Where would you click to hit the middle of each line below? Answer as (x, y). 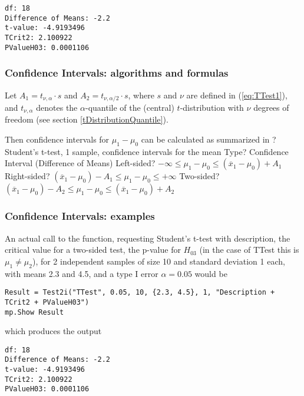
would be (211, 273)
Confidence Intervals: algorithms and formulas (117, 73)
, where (141, 95)
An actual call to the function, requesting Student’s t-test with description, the (148, 238)
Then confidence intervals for (57, 139)
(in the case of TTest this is (249, 250)
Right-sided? (27, 176)
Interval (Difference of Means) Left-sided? (80, 163)
